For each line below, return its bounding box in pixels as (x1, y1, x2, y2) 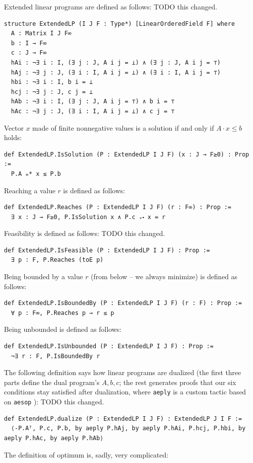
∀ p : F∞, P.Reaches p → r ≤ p (11, 309, 114, 316)
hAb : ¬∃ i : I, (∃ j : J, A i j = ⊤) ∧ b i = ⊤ (11, 98, 175, 105)
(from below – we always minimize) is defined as (90, 271, 238, 282)
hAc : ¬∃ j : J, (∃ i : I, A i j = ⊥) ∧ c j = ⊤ (11, 107, 175, 115)
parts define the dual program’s (4, 377, 100, 387)
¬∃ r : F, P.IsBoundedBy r (11, 352, 100, 360)
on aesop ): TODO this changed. (4, 396, 104, 407)
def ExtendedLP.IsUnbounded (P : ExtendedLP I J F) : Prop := (4, 343, 214, 350)
